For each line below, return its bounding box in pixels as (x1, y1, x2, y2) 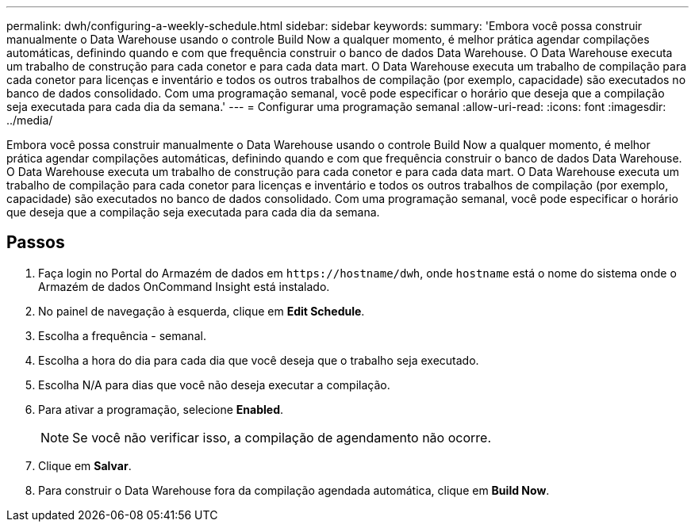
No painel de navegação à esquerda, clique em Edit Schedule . (38, 304, 365, 318)
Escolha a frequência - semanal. (38, 328, 206, 342)
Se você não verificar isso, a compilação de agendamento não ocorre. (72, 429, 491, 446)
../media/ (6, 113, 53, 127)
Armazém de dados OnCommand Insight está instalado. (38, 279, 330, 293)
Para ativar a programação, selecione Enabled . (38, 402, 284, 416)
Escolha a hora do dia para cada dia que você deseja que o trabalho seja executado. (38, 353, 479, 367)
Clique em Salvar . (38, 458, 132, 473)
